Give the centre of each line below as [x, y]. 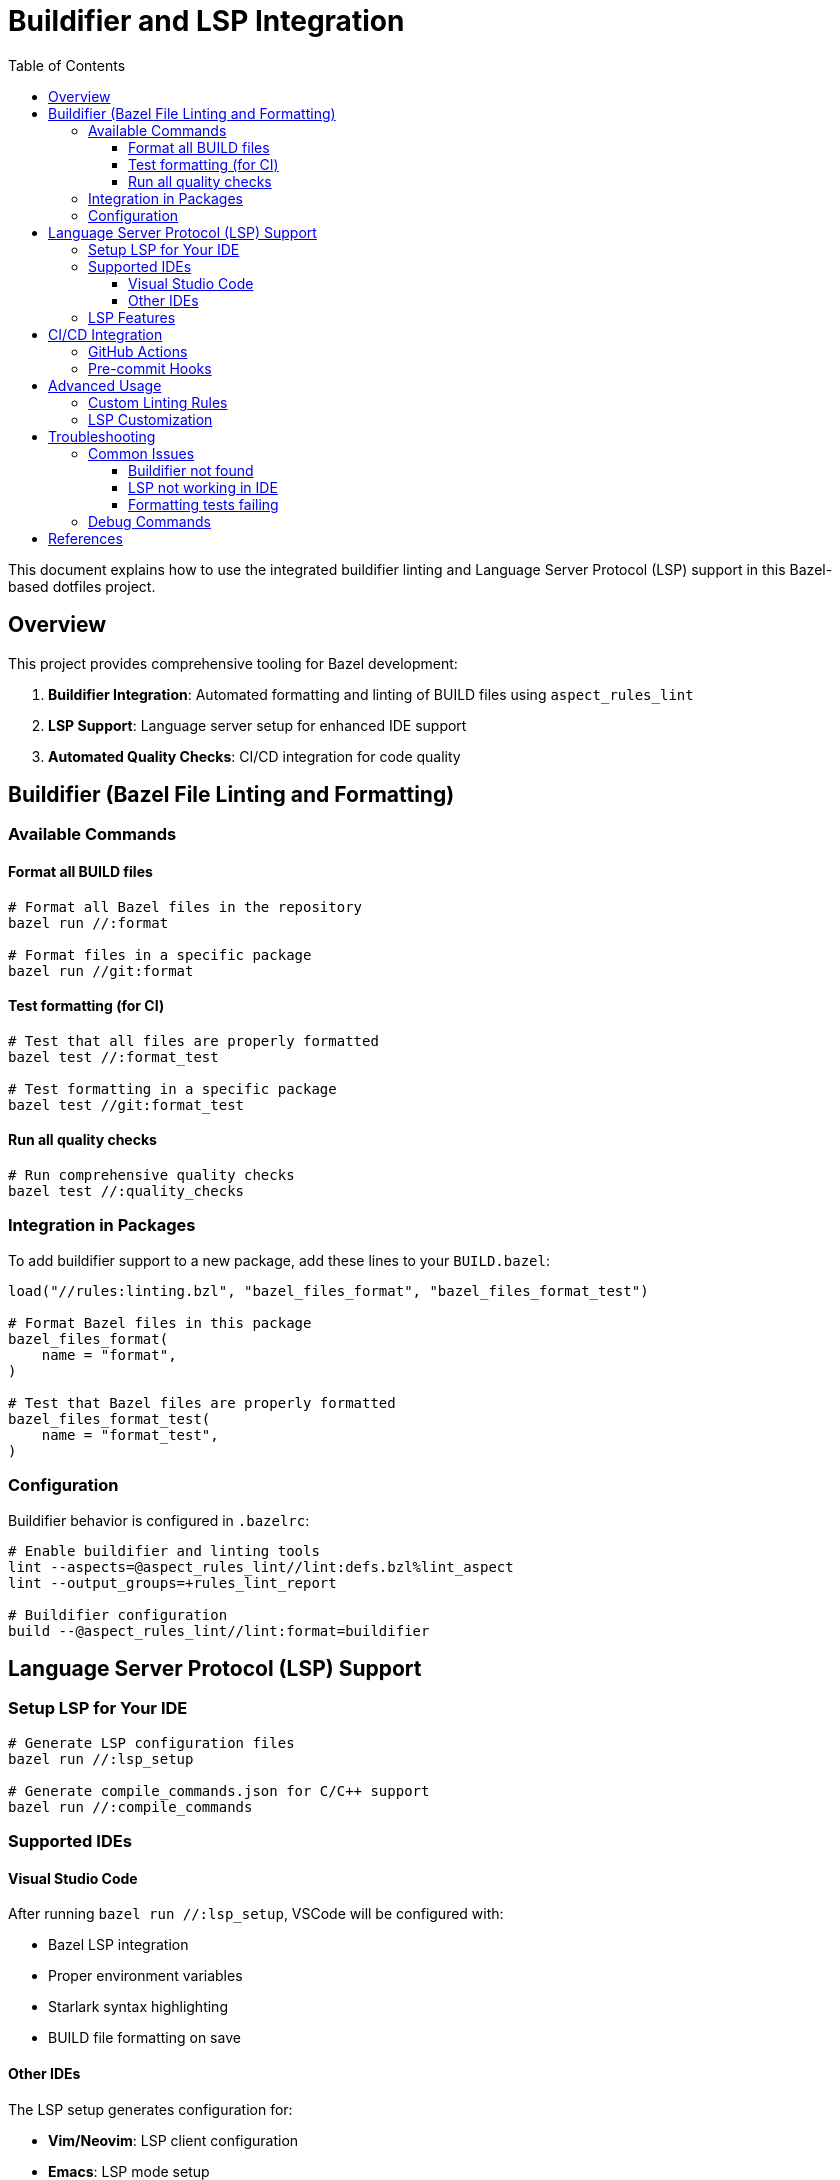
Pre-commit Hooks [150, 368]
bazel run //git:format [101, 970]
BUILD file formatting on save [144, 2038]
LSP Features [132, 317]
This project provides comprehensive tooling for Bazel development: [233, 663]
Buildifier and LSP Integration [206, 21]
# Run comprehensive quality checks [151, 1175]
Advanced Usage [105, 385]
